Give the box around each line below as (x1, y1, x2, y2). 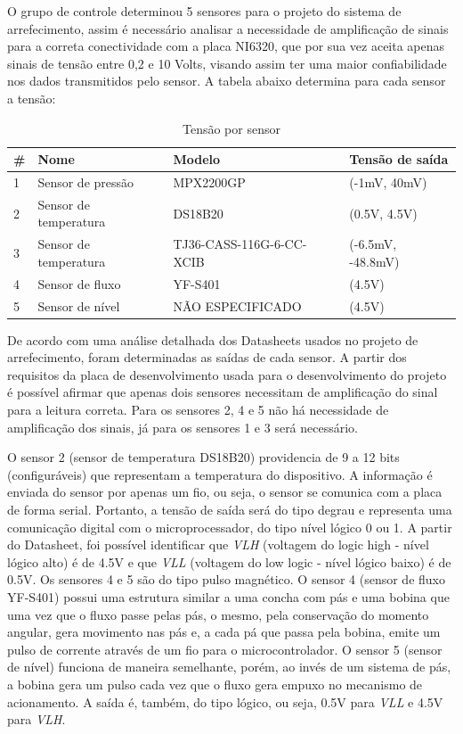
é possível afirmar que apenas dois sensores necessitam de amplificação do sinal (7, 383, 438, 401)
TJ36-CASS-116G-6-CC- (173, 235, 307, 253)
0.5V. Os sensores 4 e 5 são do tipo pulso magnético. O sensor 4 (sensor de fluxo (7, 570, 445, 589)
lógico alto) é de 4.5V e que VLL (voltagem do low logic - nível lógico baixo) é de (7, 552, 451, 571)
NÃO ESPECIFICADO (173, 296, 302, 315)
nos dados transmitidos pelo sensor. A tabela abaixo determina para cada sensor (7, 71, 446, 90)
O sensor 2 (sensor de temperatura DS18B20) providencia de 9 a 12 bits (7, 448, 400, 466)
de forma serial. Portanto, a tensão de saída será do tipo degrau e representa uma (7, 500, 452, 518)
